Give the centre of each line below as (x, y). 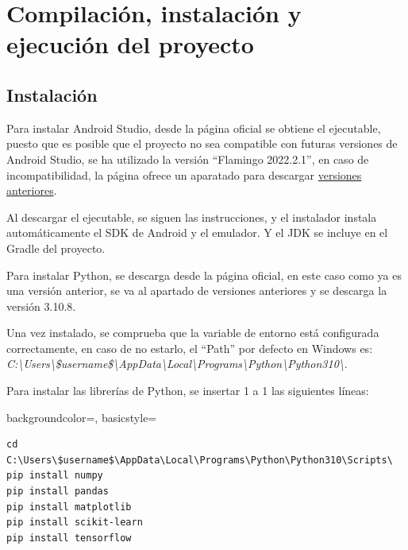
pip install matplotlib (69, 507)
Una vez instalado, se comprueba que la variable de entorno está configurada (193, 333)
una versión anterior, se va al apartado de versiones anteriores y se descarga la (197, 290)
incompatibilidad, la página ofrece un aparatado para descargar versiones (184, 174)
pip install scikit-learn (75, 523)
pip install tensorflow (69, 538)
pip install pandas (58, 492)
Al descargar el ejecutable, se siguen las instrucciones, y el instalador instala (192, 217)
